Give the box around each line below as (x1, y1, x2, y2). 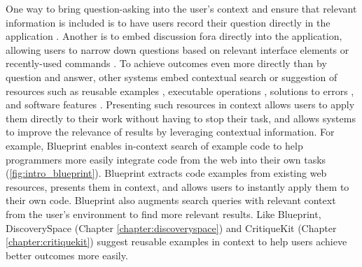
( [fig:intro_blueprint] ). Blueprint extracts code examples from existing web (6, 166, 327, 180)
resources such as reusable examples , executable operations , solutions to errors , (6, 83, 354, 98)
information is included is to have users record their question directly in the (6, 15, 330, 29)
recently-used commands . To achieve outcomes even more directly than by (6, 56, 327, 71)
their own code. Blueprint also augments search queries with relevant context (6, 193, 336, 208)
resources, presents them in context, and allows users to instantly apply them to (6, 179, 349, 194)
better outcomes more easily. (6, 247, 128, 262)
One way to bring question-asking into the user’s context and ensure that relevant (6, 1, 357, 15)
